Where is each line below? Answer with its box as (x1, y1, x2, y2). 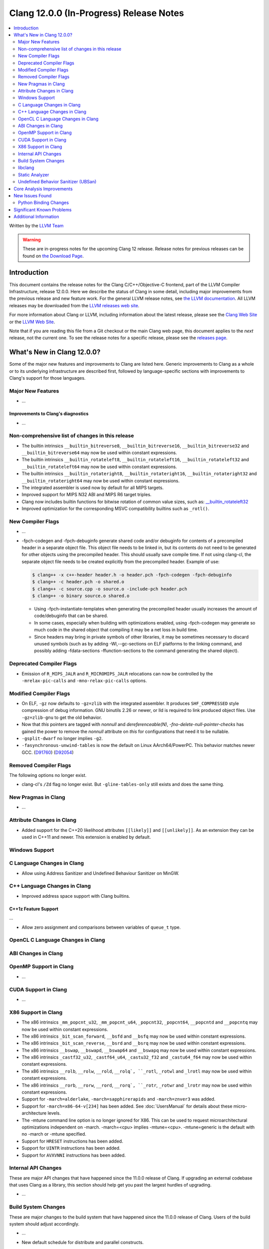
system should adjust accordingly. (9, 1221, 80, 1227)
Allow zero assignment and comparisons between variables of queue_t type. (21, 924, 181, 930)
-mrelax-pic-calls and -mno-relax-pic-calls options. (21, 677, 147, 683)
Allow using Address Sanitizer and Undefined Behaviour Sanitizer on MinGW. (21, 870, 179, 876)
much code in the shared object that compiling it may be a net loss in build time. (34, 627, 198, 633)
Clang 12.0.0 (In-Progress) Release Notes (9, 7, 184, 18)
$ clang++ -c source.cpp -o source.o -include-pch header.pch (32, 586, 187, 592)
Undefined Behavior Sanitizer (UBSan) (18, 179, 97, 185)
